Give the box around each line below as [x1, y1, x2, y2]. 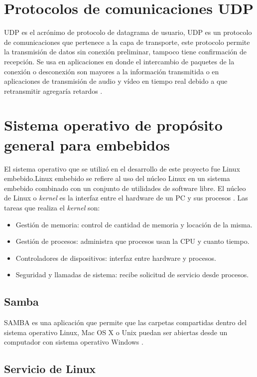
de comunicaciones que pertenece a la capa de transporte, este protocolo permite [4, 36, 250, 47]
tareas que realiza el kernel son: [4, 202, 100, 212]
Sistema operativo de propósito [4, 115, 223, 135]
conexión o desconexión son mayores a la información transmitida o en [4, 66, 219, 76]
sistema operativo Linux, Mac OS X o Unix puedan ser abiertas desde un [4, 327, 228, 337]
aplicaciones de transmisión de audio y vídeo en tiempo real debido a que [4, 76, 228, 86]
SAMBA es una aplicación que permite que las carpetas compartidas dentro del [4, 317, 247, 328]
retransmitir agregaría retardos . [4, 85, 103, 96]
